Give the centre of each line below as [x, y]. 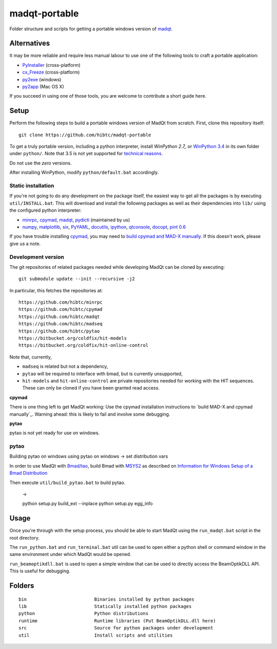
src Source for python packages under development [116, 628]
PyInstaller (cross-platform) [51, 65]
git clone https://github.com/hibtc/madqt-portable [85, 135]
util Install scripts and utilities [96, 635]
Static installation [32, 186]
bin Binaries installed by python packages [106, 599]
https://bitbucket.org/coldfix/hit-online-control [84, 345]
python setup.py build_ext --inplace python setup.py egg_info [88, 504]
